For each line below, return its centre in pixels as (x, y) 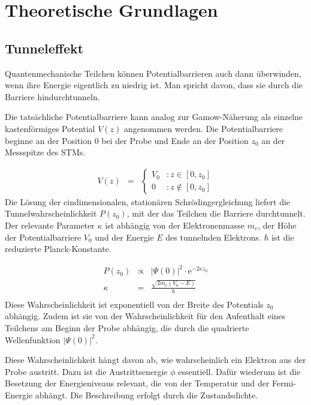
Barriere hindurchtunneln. (52, 96)
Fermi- (284, 383)
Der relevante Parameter (50, 225)
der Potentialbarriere (43, 237)
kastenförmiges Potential (50, 128)
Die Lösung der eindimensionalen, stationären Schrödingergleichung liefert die (148, 201)
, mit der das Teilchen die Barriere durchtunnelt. (216, 213)
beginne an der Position (48, 140)
